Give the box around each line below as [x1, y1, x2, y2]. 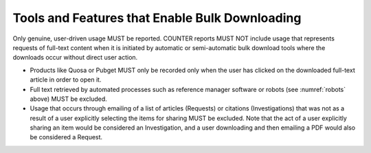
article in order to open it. [30, 75, 102, 84]
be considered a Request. [30, 133, 103, 141]
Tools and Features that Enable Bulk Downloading [12, 10, 302, 25]
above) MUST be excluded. [30, 95, 108, 103]
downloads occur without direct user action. [12, 54, 138, 62]
